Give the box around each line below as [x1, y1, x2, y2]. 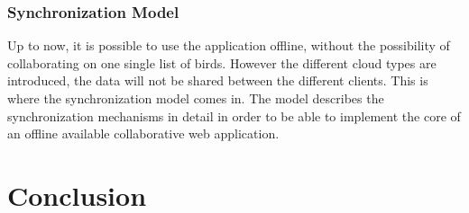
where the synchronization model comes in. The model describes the [7, 89, 384, 107]
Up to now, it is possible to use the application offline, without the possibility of [7, 36, 450, 55]
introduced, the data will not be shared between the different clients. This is [7, 71, 428, 90]
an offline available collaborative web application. [7, 124, 280, 143]
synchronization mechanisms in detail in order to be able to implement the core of [7, 106, 461, 125]
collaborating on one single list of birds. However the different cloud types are [7, 53, 437, 72]
